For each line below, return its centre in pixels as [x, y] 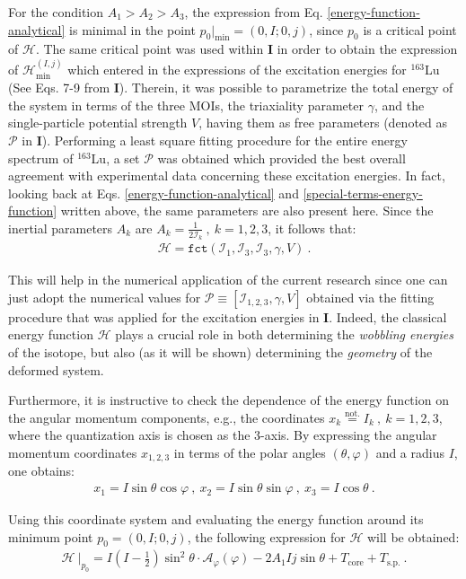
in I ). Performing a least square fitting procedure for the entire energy [215, 140]
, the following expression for [266, 536]
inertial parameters [61, 228]
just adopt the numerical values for [105, 297]
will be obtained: [413, 536]
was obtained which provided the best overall [281, 158]
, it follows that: [312, 228]
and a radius [410, 452]
